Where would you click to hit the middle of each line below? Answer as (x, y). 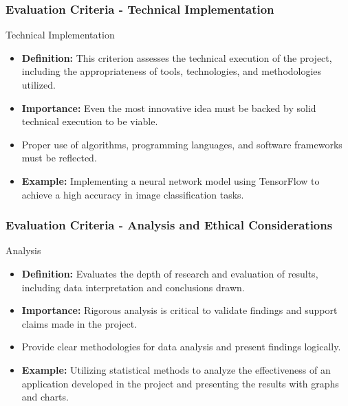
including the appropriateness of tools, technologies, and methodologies (172, 71)
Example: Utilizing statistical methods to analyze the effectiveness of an (176, 369)
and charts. (45, 397)
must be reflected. (59, 158)
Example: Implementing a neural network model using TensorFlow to (171, 180)
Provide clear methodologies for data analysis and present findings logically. (181, 347)
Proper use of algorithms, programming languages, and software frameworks (182, 144)
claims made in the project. (79, 323)
